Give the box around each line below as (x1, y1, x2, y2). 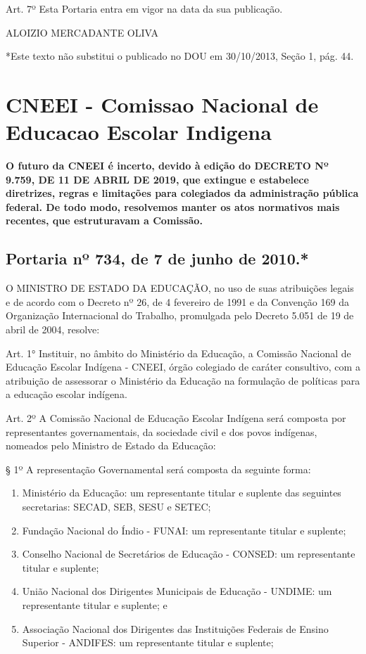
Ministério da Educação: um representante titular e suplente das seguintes (22, 485, 341, 500)
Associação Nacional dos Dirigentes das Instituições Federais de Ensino (22, 621, 329, 636)
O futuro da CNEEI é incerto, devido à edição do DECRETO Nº (6, 158, 329, 173)
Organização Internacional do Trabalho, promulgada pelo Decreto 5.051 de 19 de (6, 308, 354, 323)
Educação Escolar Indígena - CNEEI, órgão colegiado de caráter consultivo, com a (6, 359, 360, 374)
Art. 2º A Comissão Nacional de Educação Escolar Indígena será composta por (6, 411, 346, 425)
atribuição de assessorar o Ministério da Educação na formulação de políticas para (6, 373, 360, 387)
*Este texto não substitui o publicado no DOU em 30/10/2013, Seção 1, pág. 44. (6, 49, 354, 63)
